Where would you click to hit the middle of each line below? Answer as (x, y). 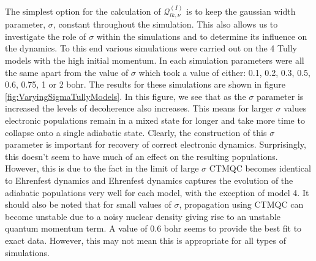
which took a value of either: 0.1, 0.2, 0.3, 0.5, (224, 72)
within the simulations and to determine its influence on (202, 36)
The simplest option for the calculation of (83, 11)
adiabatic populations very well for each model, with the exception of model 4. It (157, 192)
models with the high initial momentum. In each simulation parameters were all (155, 60)
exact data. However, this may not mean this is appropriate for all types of (145, 240)
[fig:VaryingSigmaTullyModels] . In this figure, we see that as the (126, 96)
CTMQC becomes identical (260, 168)
